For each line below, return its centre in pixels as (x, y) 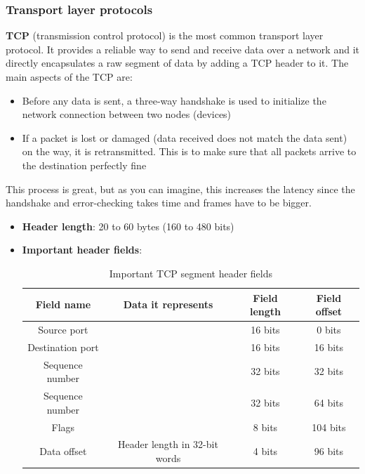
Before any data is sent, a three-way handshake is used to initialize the (174, 100)
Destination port (63, 347)
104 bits (329, 427)
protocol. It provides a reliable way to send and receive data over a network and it (182, 49)
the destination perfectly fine (84, 165)
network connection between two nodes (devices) (127, 114)
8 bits (265, 427)
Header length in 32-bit (168, 444)
